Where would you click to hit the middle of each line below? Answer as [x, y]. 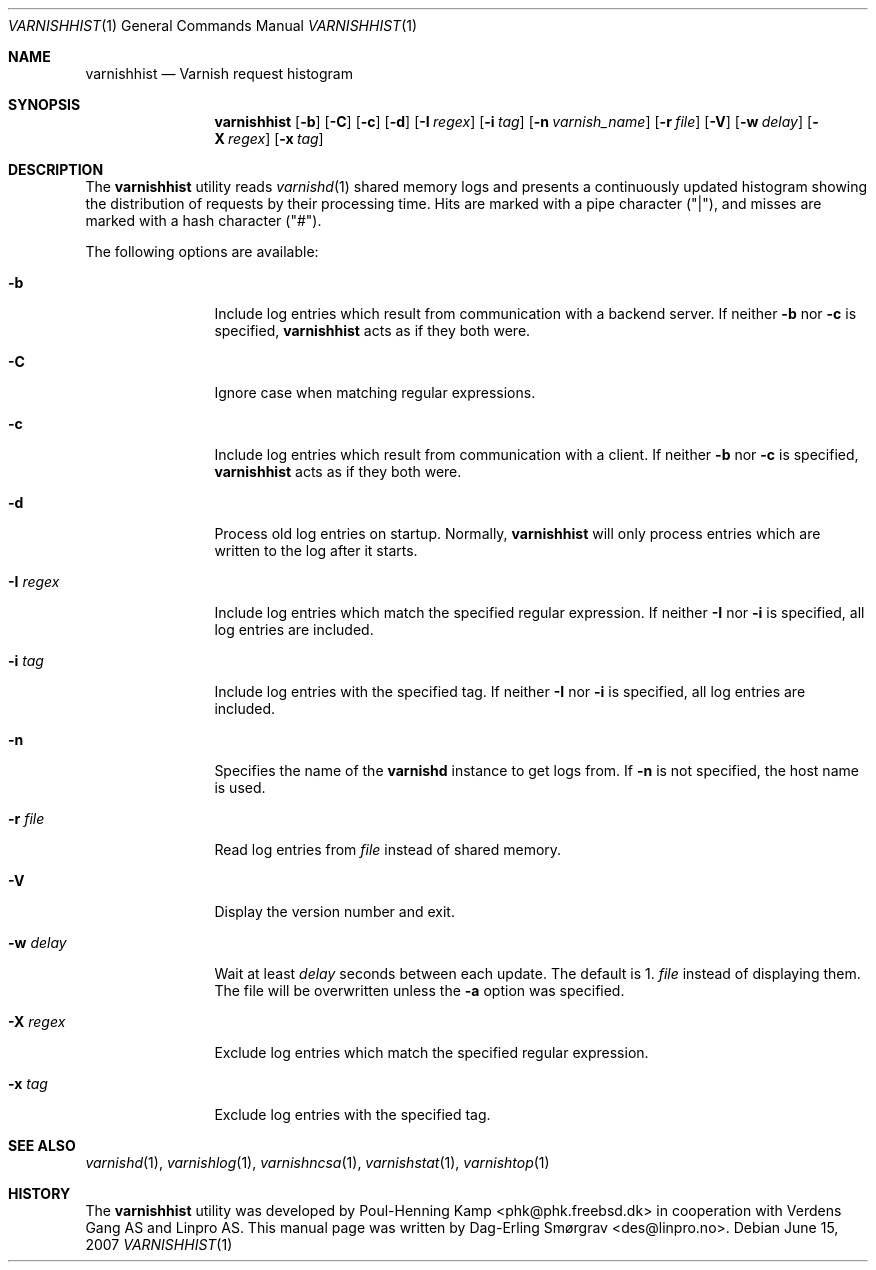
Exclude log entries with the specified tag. [352, 1114]
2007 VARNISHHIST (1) [159, 1244]
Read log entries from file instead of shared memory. [388, 849]
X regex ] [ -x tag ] [269, 138]
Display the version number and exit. [334, 911]
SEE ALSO [42, 1145]
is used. [240, 787]
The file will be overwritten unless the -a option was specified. [419, 990]
